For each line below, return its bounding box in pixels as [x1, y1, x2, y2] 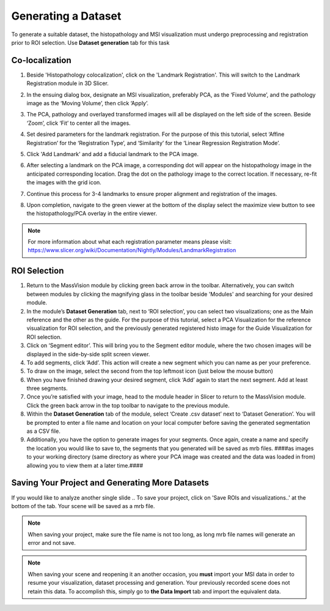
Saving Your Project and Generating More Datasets [11, 478, 209, 488]
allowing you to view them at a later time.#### [26, 462, 144, 469]
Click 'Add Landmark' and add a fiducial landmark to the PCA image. [26, 150, 199, 157]
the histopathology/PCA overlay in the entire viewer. [26, 210, 157, 217]
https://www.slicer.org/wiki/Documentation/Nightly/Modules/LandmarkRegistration [28, 247, 237, 254]
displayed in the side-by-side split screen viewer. [26, 350, 150, 358]
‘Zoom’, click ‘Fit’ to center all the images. [26, 119, 131, 127]
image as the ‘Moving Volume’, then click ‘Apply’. [26, 100, 149, 107]
